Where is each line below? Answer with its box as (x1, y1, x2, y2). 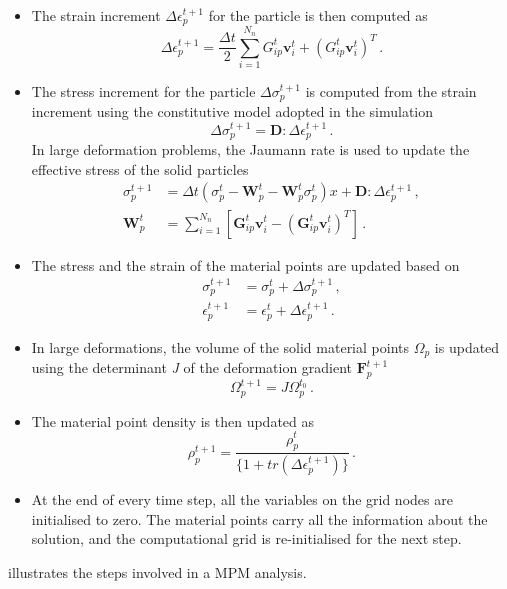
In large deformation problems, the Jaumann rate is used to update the (31, 139, 470, 160)
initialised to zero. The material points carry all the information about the (31, 508, 488, 529)
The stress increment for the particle (31, 80, 256, 101)
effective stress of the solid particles (31, 158, 249, 179)
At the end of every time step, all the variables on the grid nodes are (31, 489, 453, 510)
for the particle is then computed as (208, 5, 428, 25)
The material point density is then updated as (31, 410, 315, 431)
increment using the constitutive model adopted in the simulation (31, 101, 434, 122)
